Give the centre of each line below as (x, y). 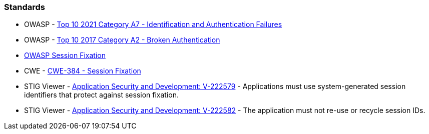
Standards (25, 7)
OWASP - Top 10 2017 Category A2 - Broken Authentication (122, 40)
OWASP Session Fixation (65, 55)
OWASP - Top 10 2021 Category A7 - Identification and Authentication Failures (153, 24)
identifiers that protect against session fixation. (102, 95)
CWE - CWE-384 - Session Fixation (83, 71)
